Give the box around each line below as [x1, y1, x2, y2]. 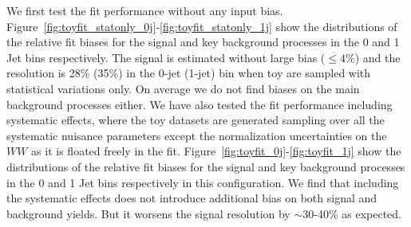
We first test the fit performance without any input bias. [6, 2, 283, 18]
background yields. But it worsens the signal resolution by [6, 205, 290, 221]
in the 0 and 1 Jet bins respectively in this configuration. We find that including [6, 174, 399, 190]
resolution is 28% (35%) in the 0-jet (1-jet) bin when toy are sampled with [6, 65, 371, 81]
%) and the [345, 49, 401, 65]
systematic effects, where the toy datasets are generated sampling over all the [6, 112, 385, 128]
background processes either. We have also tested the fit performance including [6, 96, 393, 112]
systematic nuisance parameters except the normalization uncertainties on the [6, 127, 387, 143]
